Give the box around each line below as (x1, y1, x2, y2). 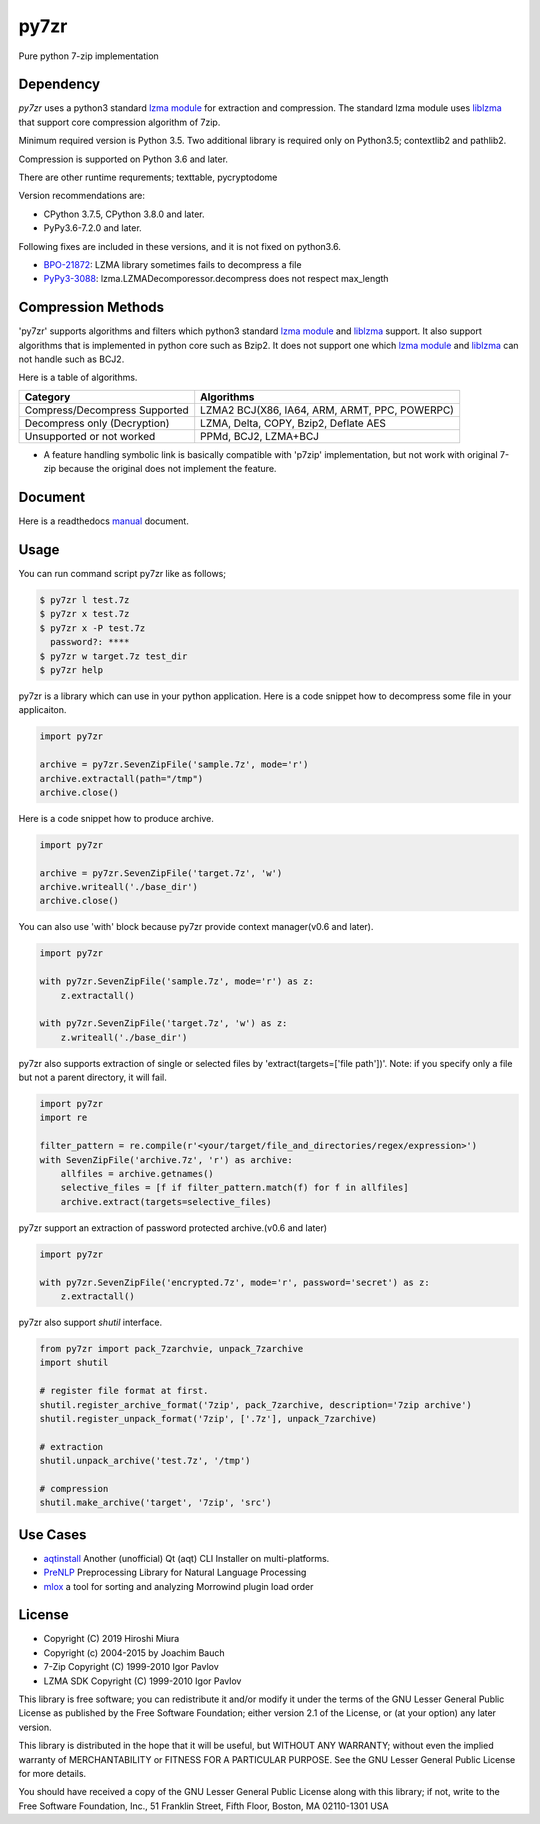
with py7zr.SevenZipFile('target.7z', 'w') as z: (39, 1018, 288, 1029)
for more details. (18, 1767, 87, 1779)
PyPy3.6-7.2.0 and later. (43, 222, 142, 234)
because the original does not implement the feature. (58, 463, 277, 475)
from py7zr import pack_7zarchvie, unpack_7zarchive (39, 1343, 304, 1354)
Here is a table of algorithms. (18, 371, 138, 384)
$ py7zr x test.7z (39, 608, 130, 620)
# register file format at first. (39, 1385, 209, 1397)
